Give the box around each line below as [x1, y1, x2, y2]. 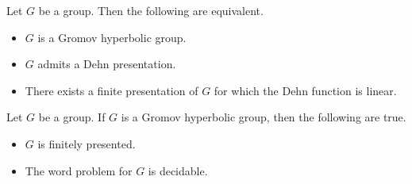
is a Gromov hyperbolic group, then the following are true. [121, 109, 406, 125]
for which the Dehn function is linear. [214, 82, 397, 98]
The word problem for [25, 162, 133, 178]
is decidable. [148, 162, 208, 178]
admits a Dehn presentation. [37, 56, 176, 72]
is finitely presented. [37, 135, 136, 151]
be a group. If [38, 109, 106, 125]
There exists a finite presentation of [25, 82, 198, 98]
